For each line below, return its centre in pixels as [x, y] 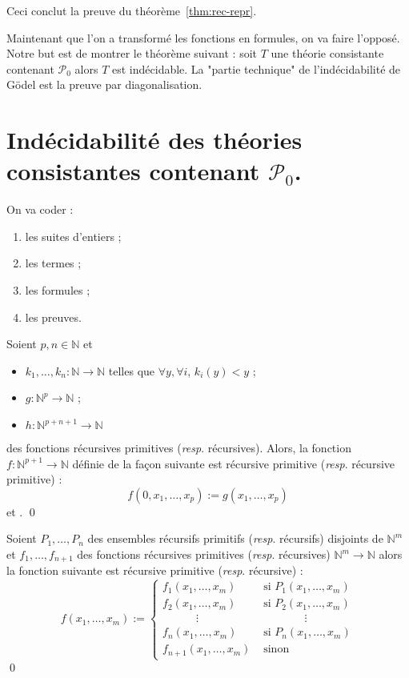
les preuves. [53, 317]
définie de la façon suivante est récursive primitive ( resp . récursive [234, 463]
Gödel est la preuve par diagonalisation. [104, 84]
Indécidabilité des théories [154, 140]
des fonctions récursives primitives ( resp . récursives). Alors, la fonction [179, 448]
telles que [132, 370]
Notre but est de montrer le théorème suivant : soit [132, 53]
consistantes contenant [133, 171]
